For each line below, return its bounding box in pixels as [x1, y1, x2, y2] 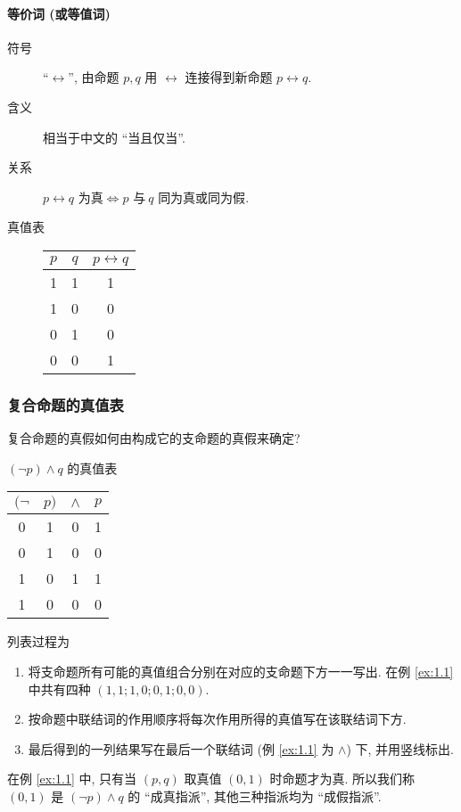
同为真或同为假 [158, 192, 246, 205]
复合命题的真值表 [7, 393, 124, 415]
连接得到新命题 [185, 68, 273, 86]
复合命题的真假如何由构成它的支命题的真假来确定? [7, 429, 300, 447]
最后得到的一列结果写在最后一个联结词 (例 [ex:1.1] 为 [28, 739, 334, 758]
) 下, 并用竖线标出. [346, 739, 454, 758]
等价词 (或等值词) [7, 4, 111, 22]
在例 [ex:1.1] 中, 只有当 [7, 769, 137, 788]
